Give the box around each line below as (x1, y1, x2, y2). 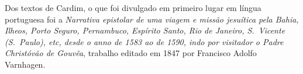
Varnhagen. (5, 58, 46, 70)
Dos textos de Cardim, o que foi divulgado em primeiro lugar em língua (5, 2, 261, 13)
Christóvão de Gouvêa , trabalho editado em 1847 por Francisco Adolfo (5, 47, 257, 59)
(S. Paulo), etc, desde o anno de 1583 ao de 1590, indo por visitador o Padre (5, 35, 284, 47)
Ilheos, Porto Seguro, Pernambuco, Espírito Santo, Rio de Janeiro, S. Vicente (5, 24, 285, 36)
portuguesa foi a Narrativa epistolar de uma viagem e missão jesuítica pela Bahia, (5, 13, 299, 25)
